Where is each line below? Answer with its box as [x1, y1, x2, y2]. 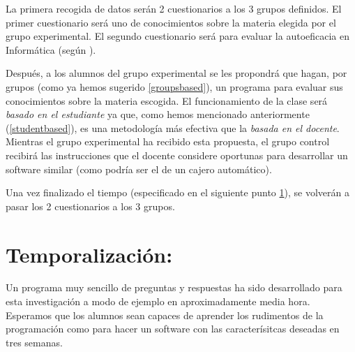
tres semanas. [6, 335, 63, 349]
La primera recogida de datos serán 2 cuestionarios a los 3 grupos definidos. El [6, 1, 342, 15]
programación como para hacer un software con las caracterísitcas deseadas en [6, 321, 340, 336]
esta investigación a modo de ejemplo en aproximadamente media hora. [6, 294, 310, 309]
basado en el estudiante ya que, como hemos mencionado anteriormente [6, 107, 310, 122]
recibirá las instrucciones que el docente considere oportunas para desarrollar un [6, 147, 348, 162]
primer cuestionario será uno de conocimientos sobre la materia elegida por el [6, 15, 336, 29]
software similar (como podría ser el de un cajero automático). [6, 161, 272, 176]
